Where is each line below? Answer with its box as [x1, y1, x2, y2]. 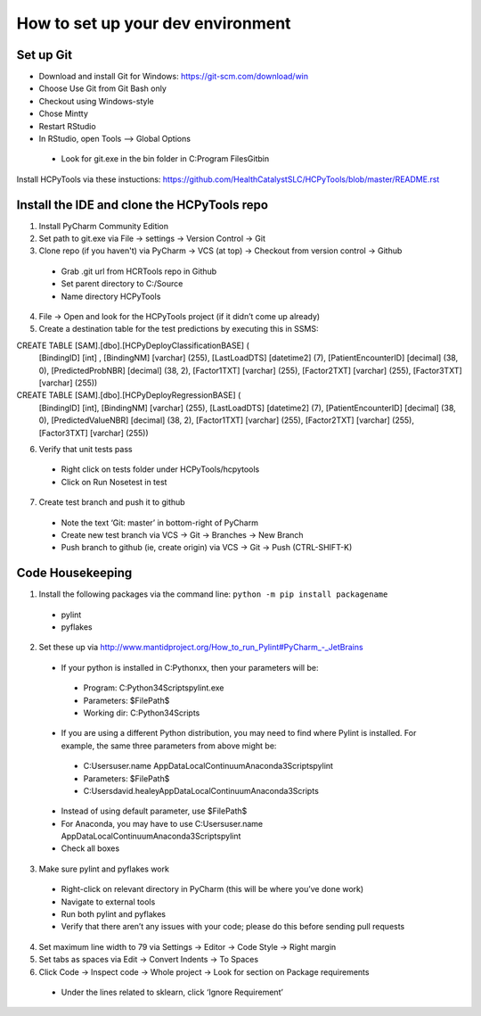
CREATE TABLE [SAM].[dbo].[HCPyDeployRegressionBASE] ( [16, 390, 241, 401]
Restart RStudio [38, 120, 97, 131]
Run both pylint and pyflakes [61, 909, 167, 920]
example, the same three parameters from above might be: [61, 740, 277, 751]
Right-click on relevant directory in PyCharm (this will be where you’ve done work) [61, 884, 364, 895]
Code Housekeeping [16, 566, 133, 581]
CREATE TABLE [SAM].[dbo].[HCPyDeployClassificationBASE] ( [16, 340, 249, 351]
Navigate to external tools [61, 896, 156, 907]
